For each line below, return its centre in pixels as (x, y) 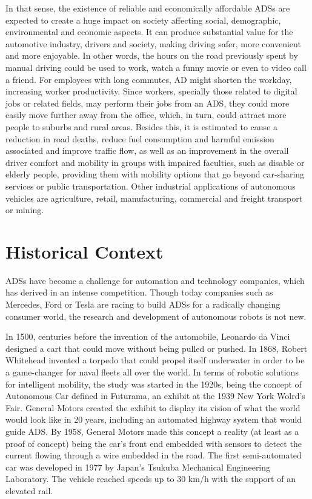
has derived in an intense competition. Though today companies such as (139, 292)
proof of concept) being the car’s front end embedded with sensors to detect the (154, 443)
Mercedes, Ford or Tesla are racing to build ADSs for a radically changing (143, 304)
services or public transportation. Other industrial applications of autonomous (151, 186)
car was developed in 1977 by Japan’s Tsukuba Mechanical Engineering (138, 467)
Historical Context (85, 251)
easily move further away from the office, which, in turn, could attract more (146, 115)
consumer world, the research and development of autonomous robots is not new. (156, 316)
